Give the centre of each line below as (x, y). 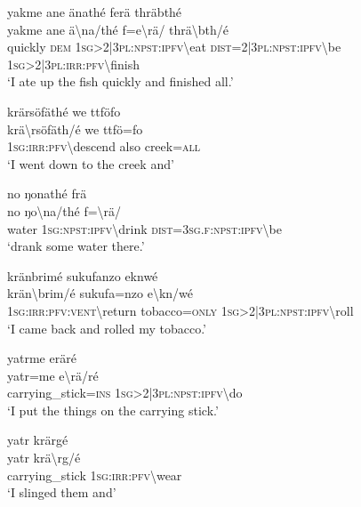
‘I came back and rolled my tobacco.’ (107, 328)
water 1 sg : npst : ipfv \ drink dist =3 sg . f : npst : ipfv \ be (144, 228)
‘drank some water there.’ (76, 246)
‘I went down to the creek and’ (91, 163)
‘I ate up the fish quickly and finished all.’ (120, 81)
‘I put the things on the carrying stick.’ (113, 410)
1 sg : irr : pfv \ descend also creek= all (104, 146)
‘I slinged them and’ (62, 492)
